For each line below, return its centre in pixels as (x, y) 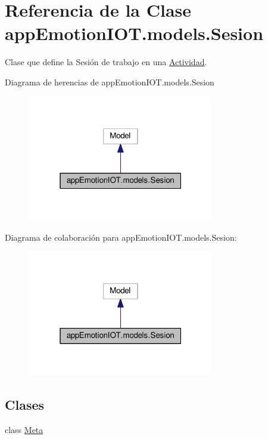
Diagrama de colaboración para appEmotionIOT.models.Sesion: (121, 237)
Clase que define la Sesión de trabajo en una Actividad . (106, 62)
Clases (25, 405)
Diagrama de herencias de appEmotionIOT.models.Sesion (110, 82)
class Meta (24, 429)
